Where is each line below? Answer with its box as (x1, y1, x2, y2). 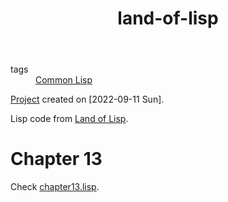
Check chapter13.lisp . (10, 181, 100, 193)
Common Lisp (35, 74, 93, 86)
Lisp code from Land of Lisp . (10, 113, 129, 125)
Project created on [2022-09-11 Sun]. (10, 93, 165, 106)
